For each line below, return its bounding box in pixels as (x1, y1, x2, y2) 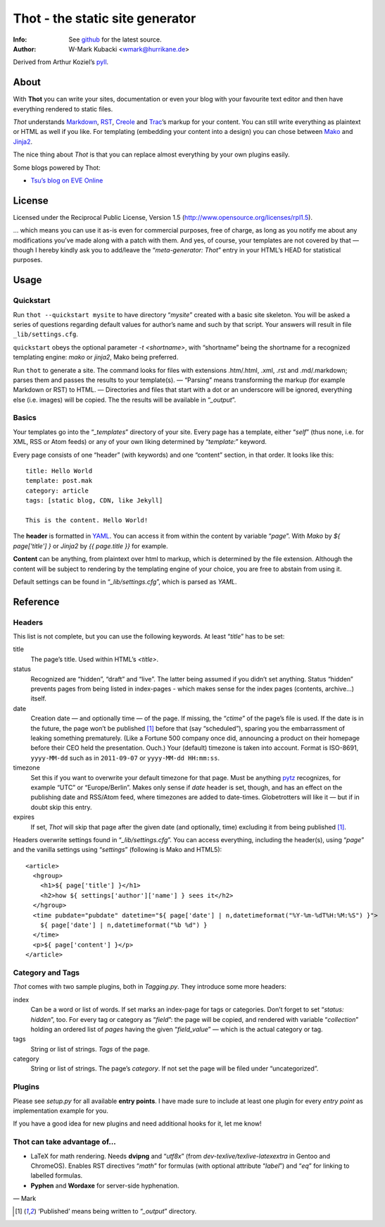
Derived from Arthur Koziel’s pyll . (13, 58, 109, 66)
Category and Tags (13, 968, 80, 978)
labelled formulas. (30, 1171, 83, 1180)
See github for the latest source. (68, 35, 162, 44)
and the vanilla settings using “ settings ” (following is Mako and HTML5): (13, 846, 222, 854)
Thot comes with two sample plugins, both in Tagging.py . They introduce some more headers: (13, 982, 286, 991)
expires (13, 813, 35, 821)
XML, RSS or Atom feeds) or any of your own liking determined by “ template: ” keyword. (13, 438, 267, 446)
